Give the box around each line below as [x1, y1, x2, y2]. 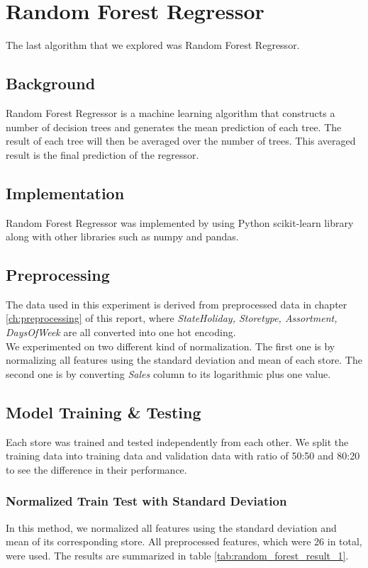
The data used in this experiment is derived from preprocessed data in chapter [6, 296, 347, 311]
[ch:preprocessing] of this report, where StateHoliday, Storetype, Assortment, [6, 311, 338, 325]
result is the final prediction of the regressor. [6, 147, 199, 162]
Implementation [6, 182, 125, 204]
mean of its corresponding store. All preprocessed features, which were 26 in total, [6, 534, 362, 549]
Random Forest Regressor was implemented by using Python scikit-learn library [6, 215, 354, 230]
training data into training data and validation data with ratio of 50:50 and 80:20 [6, 448, 360, 463]
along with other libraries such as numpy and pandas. [6, 229, 239, 244]
